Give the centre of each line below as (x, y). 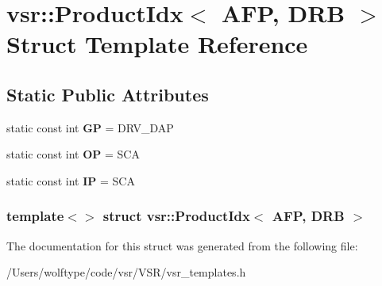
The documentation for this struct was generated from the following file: (182, 245)
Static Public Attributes (108, 94)
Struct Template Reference (157, 44)
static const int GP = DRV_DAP (90, 127)
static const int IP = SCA (71, 180)
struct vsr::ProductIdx (176, 216)
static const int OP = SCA (73, 154)
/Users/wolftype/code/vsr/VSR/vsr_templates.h (126, 272)
